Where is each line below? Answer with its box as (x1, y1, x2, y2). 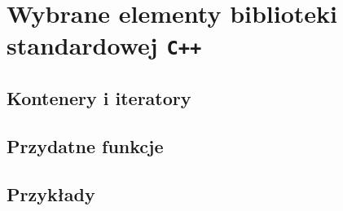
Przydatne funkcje (7, 133, 164, 158)
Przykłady (7, 181, 95, 206)
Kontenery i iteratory (7, 86, 191, 111)
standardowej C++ (7, 29, 202, 62)
